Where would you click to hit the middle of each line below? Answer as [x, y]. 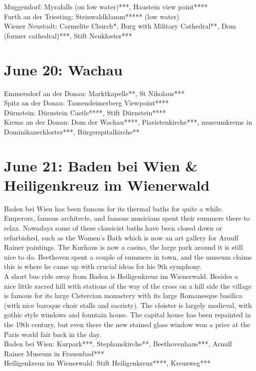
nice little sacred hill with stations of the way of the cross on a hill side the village [128, 286]
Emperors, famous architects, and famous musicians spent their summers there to [127, 218]
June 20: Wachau [63, 69]
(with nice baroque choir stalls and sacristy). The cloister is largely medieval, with [128, 305]
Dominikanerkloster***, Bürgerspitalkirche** [72, 131]
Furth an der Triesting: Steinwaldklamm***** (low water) [92, 16]
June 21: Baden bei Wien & [101, 165]
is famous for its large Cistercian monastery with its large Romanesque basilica [123, 295]
